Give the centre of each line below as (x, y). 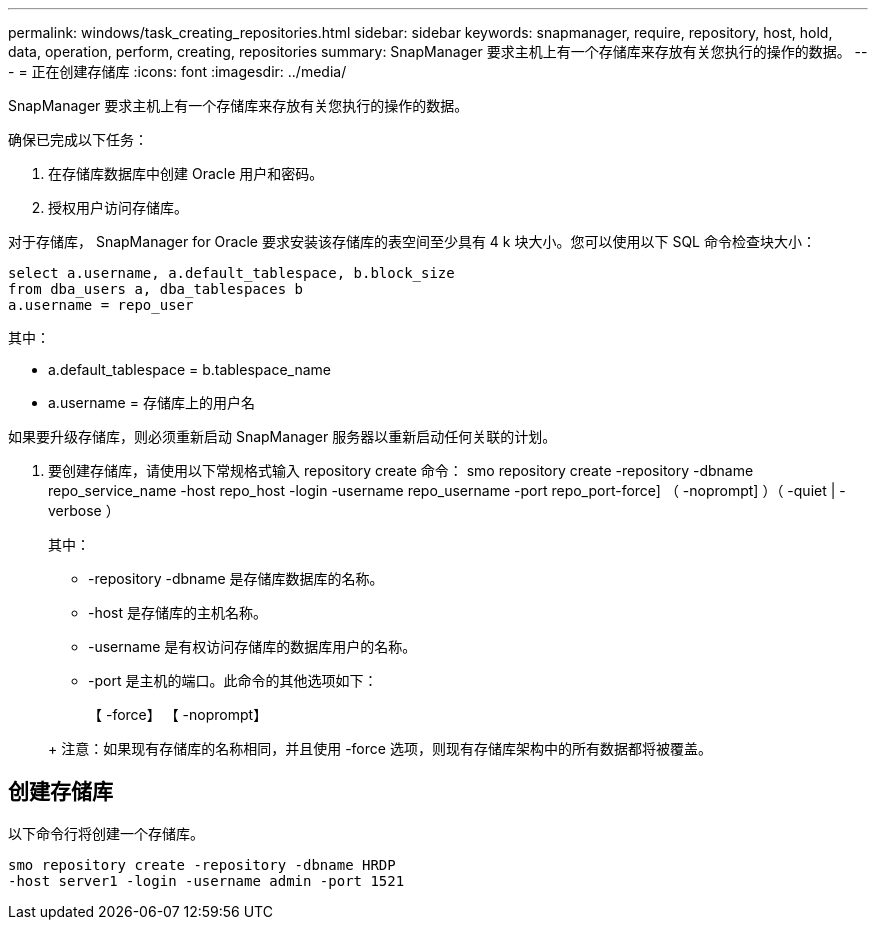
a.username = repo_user (101, 305)
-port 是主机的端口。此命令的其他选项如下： (233, 680)
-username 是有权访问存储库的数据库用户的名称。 (252, 646)
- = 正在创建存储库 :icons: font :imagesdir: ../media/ (177, 71)
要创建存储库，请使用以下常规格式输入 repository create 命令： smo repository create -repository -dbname (401, 470)
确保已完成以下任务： (78, 139)
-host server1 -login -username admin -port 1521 (206, 880)
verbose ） (84, 510)
